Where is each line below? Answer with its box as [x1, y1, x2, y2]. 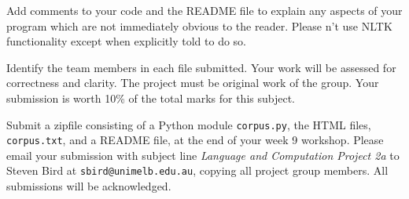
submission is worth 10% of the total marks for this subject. [6, 89, 295, 106]
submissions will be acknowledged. [6, 178, 171, 194]
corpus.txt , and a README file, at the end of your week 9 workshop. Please [6, 132, 384, 148]
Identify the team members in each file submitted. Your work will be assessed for [6, 59, 396, 75]
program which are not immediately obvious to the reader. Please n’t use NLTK [6, 17, 392, 34]
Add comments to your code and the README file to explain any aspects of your [6, 2, 403, 18]
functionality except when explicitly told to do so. [6, 33, 246, 49]
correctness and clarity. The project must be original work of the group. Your [6, 74, 379, 91]
